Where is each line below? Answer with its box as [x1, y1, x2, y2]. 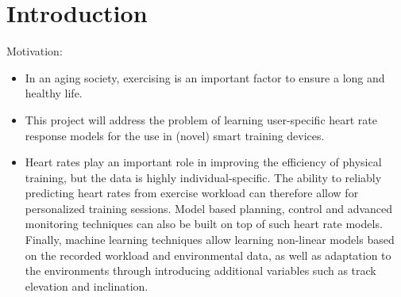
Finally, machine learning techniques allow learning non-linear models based [25, 231, 395, 248]
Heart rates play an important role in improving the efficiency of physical [25, 154, 382, 170]
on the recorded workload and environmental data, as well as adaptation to [25, 246, 391, 263]
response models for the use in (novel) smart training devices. [25, 127, 325, 143]
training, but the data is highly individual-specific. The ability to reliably [25, 169, 382, 185]
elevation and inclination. [25, 277, 148, 294]
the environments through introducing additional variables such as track [25, 262, 376, 279]
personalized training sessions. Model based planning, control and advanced [25, 200, 393, 216]
